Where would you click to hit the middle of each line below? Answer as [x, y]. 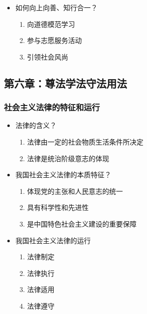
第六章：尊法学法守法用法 [65, 83]
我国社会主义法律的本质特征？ [63, 175]
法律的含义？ [36, 125]
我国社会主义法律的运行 [53, 240]
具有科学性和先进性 [58, 207]
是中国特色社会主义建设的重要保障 [82, 223]
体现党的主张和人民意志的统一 [75, 191]
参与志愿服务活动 [54, 40]
